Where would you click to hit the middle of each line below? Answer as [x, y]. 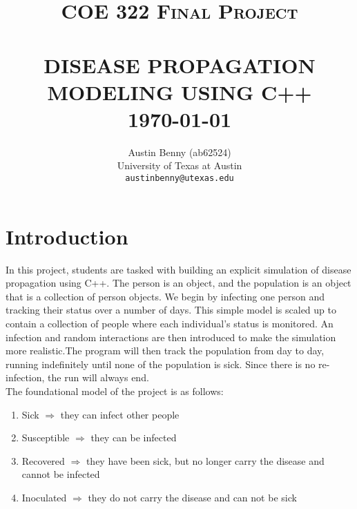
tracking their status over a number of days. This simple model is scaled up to [171, 310]
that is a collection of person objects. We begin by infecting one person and [165, 296]
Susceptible [46, 438]
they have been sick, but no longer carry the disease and [205, 460]
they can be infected [134, 438]
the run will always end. [98, 377]
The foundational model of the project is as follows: [115, 391]
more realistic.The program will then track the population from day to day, [165, 350]
